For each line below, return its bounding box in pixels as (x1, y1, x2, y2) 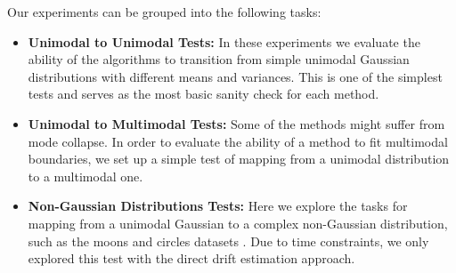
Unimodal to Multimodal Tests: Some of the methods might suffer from (28, 114, 445, 132)
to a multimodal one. (28, 166, 143, 185)
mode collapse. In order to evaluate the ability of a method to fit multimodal (28, 132, 448, 150)
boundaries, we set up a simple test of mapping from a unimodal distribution (28, 149, 450, 168)
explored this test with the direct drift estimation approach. (28, 249, 355, 268)
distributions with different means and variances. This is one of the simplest (28, 67, 443, 85)
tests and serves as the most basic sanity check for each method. (28, 84, 379, 103)
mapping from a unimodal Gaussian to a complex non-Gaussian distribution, (28, 213, 448, 232)
